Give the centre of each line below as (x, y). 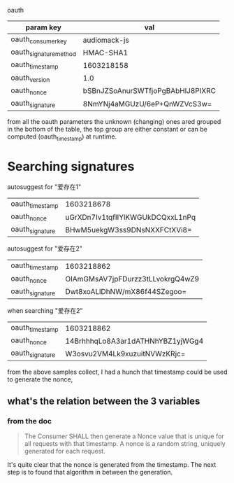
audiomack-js (106, 40)
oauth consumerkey (39, 40)
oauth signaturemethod (44, 52)
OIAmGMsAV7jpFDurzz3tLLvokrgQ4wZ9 (132, 279)
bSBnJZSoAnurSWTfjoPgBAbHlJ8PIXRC (149, 91)
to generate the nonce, (40, 379)
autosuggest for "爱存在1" (44, 187)
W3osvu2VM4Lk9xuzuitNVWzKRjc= (125, 353)
